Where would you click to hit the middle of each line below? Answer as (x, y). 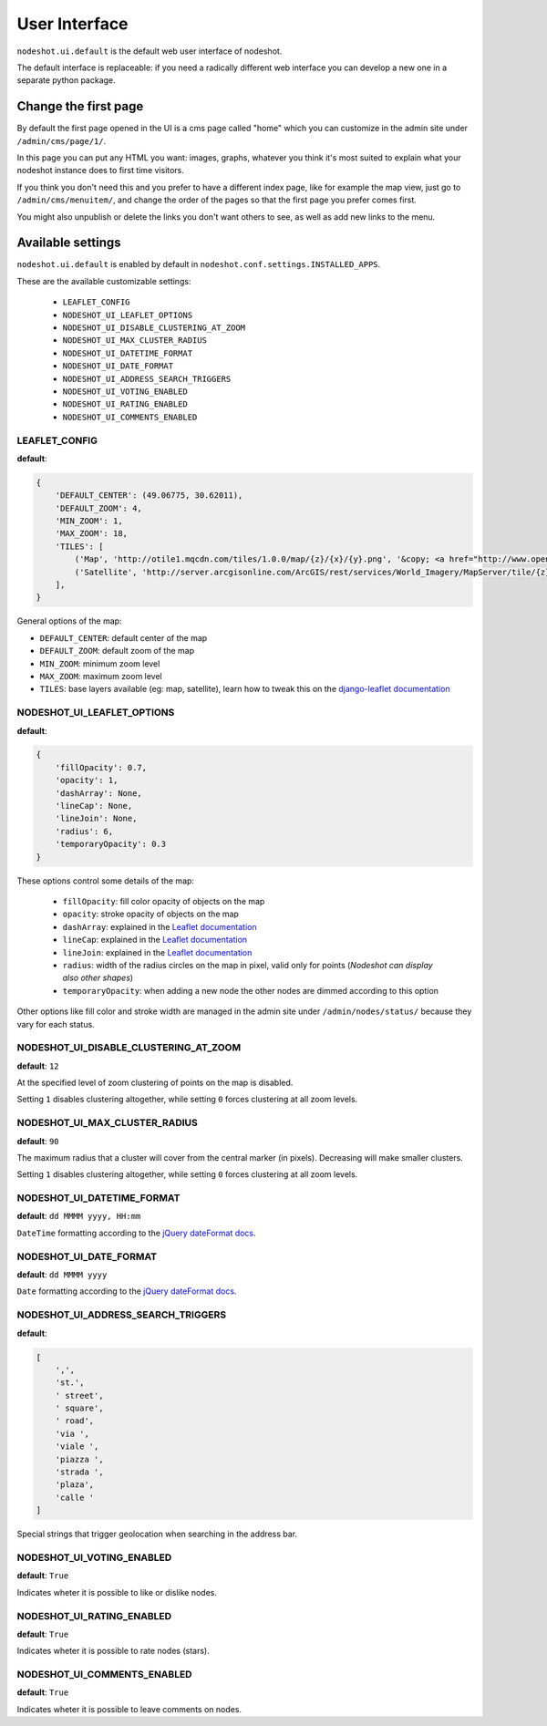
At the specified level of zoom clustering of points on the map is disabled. (155, 1083)
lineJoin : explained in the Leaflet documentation (157, 952)
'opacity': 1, (87, 780)
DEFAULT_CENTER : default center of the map (124, 637)
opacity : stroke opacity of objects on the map (150, 914)
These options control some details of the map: (106, 881)
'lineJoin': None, (96, 819)
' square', (79, 1408)
